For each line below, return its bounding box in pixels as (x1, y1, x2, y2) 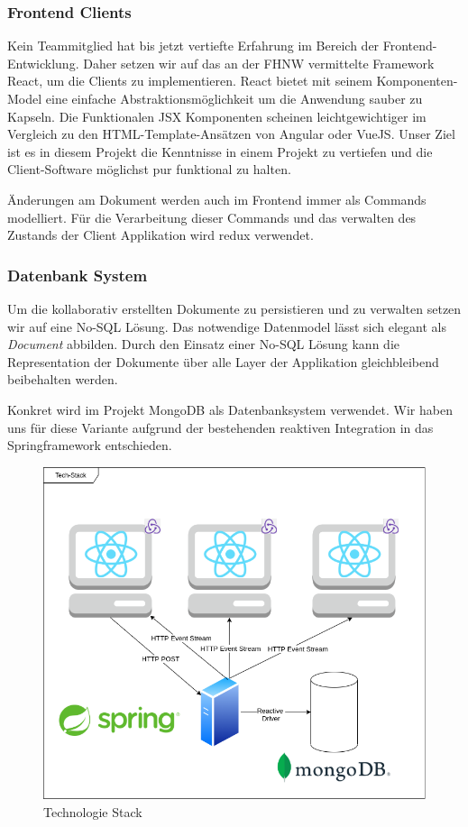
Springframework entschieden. (7, 436, 172, 455)
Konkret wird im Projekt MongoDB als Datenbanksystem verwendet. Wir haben (7, 400, 453, 418)
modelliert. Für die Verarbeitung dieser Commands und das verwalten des (7, 207, 417, 226)
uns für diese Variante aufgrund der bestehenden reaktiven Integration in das (7, 418, 434, 436)
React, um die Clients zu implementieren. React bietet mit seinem (7, 71, 372, 90)
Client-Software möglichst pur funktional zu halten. (7, 160, 291, 179)
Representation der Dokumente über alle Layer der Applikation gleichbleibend (7, 352, 439, 371)
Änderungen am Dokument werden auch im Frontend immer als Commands (7, 189, 427, 208)
